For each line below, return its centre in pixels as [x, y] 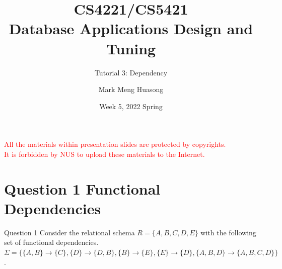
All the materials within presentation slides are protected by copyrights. [115, 144]
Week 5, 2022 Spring [131, 106]
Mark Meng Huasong [131, 89]
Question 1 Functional [82, 188]
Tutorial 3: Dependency [131, 72]
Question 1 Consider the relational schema [69, 232]
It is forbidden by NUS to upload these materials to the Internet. [104, 154]
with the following [228, 232]
